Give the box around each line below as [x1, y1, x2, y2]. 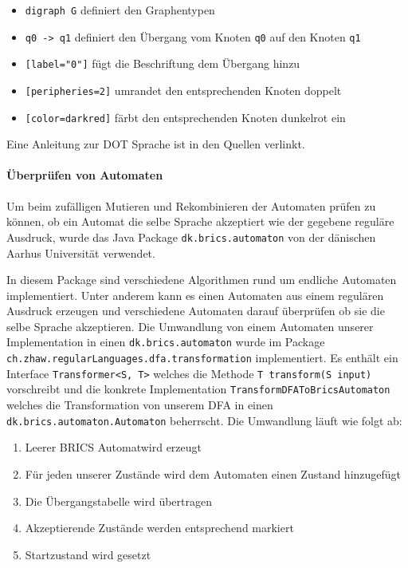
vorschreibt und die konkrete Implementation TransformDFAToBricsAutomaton [6, 381, 390, 397]
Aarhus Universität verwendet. [6, 244, 155, 261]
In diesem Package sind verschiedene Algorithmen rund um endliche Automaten [6, 271, 397, 288]
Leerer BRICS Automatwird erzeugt [25, 439, 202, 456]
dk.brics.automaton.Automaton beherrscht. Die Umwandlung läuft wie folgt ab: [6, 412, 402, 428]
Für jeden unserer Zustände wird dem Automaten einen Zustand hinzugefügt [25, 465, 402, 482]
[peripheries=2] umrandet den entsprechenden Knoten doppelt [25, 81, 342, 98]
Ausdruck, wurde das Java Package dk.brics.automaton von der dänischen [6, 228, 376, 245]
